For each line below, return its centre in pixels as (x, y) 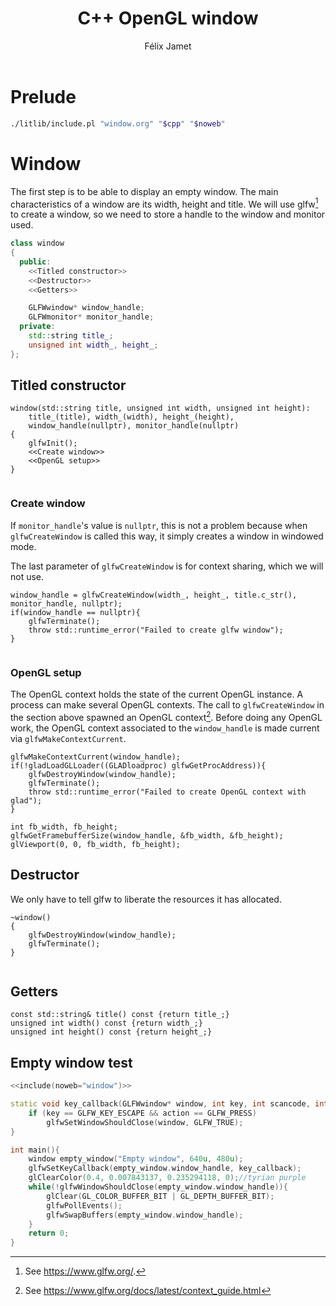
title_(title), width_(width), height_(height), (131, 417)
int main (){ (35, 1150)
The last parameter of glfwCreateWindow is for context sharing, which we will (167, 566)
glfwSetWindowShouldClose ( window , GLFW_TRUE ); (145, 1122)
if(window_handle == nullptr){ (75, 612)
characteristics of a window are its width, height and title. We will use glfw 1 (164, 203)
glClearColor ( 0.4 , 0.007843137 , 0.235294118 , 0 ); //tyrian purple (167, 1178)
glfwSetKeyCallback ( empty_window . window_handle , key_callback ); (165, 1168)
